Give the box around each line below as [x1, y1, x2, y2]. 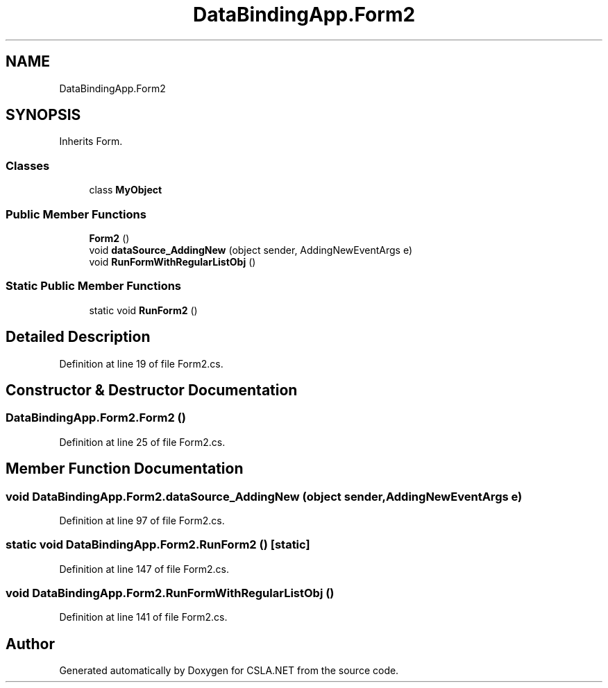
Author [6, 635, 55, 653]
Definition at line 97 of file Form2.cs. [59, 514, 225, 526]
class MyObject [89, 184, 162, 196]
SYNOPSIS [6, 106, 81, 124]
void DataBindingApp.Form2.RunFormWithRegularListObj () [6, 586, 335, 601]
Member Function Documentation [6, 460, 244, 478]
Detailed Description [6, 328, 151, 346]
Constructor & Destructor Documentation [6, 381, 298, 399]
